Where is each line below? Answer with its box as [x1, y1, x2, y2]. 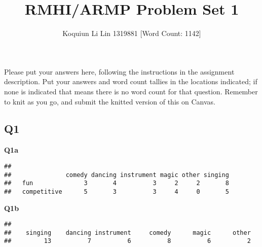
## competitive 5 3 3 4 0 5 [4, 188, 229, 195]
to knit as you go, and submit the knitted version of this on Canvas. [4, 96, 215, 107]
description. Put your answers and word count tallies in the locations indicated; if [4, 76, 257, 87]
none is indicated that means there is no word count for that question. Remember [4, 86, 258, 96]
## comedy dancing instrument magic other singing [4, 171, 229, 179]
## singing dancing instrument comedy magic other [4, 229, 251, 236]
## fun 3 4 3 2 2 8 [4, 180, 229, 187]
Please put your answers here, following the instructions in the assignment [4, 66, 235, 77]
